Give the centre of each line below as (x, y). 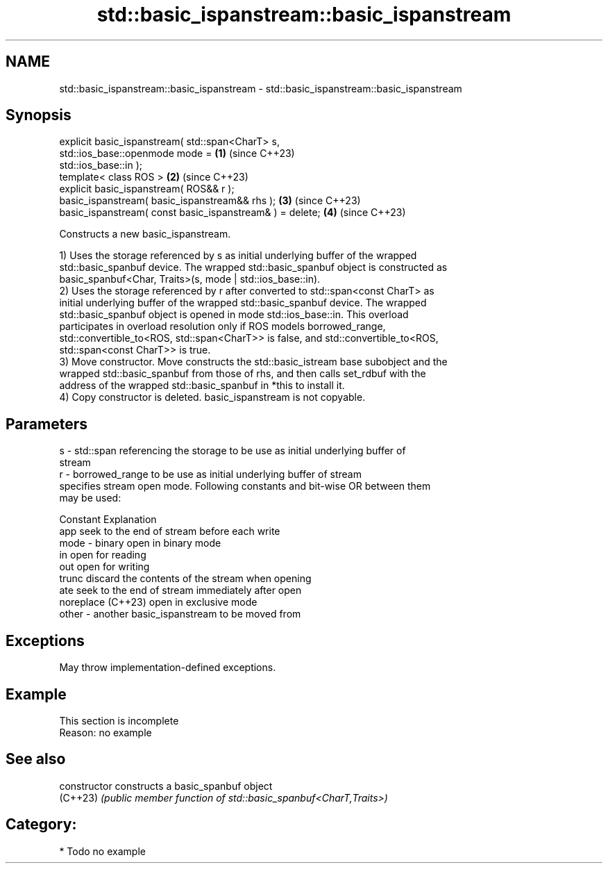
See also (36, 759)
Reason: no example (105, 732)
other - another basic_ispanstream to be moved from (180, 614)
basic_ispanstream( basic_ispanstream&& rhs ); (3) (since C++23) (210, 201)
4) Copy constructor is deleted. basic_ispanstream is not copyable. (212, 397)
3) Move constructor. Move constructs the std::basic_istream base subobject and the (253, 362)
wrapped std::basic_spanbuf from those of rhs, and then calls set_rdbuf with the (243, 374)
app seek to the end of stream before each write (170, 531)
